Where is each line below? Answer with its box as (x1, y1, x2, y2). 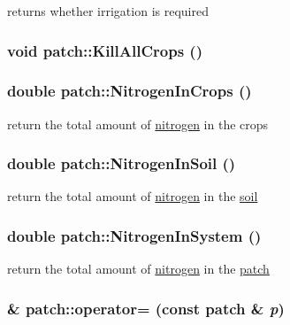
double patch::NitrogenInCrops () (7, 80, 252, 102)
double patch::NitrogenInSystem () (7, 224, 262, 246)
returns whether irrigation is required (7, 2, 209, 19)
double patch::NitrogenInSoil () (7, 152, 236, 174)
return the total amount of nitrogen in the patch (7, 259, 270, 278)
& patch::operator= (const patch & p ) (7, 297, 285, 319)
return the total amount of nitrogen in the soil (7, 187, 258, 205)
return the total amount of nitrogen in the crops (7, 114, 269, 133)
